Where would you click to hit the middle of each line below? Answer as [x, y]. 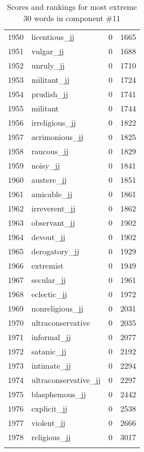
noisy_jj [46, 165]
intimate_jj [51, 365]
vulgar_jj [48, 51]
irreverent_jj [54, 208]
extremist [48, 265]
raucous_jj [50, 151]
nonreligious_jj [58, 308]
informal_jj [51, 337]
